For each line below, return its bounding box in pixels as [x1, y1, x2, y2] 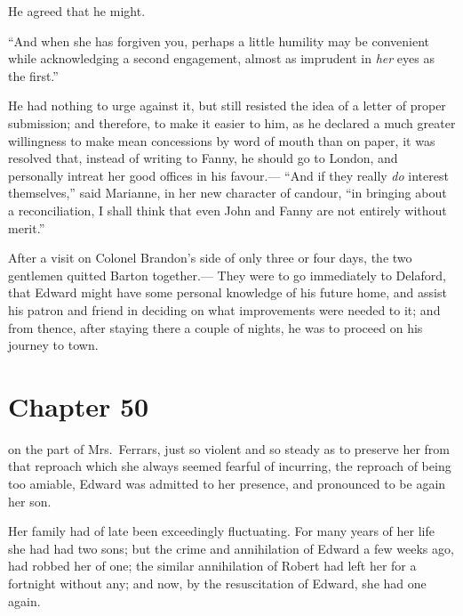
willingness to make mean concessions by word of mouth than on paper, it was [8, 131, 435, 150]
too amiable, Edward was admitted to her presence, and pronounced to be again [8, 474, 446, 492]
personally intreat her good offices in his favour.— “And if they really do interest [8, 166, 449, 184]
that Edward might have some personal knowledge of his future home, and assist [8, 283, 447, 302]
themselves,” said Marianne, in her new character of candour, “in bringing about [8, 183, 447, 202]
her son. [8, 491, 52, 510]
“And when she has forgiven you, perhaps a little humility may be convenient [8, 31, 429, 50]
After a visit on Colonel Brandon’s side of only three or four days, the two [8, 248, 412, 267]
